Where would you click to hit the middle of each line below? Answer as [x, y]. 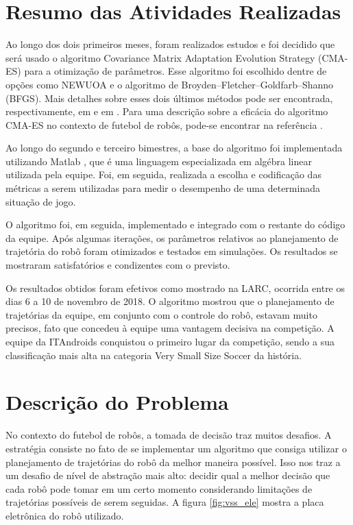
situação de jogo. [41, 201]
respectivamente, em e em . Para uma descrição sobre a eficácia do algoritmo [167, 111]
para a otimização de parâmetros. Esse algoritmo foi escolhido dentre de [175, 71]
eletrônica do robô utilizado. [65, 515]
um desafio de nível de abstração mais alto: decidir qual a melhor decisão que [168, 475]
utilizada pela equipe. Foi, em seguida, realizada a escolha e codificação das [163, 174]
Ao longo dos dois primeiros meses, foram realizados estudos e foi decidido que [170, 44]
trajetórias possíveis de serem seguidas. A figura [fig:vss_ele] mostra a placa [165, 502]
